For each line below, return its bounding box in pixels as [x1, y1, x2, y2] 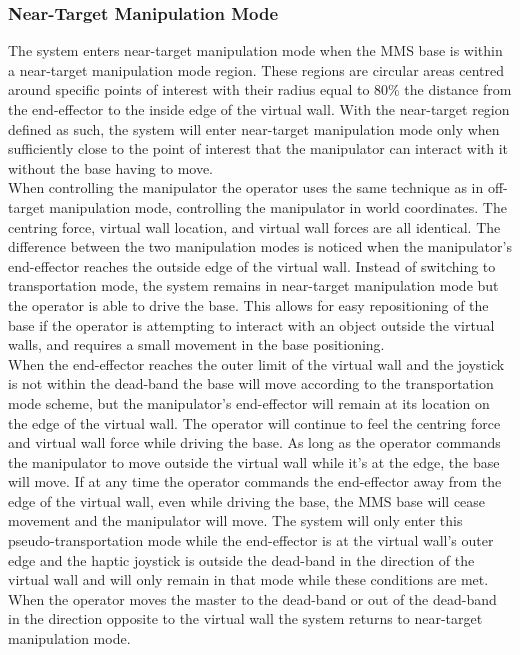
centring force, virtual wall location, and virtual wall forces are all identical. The [8, 216, 501, 237]
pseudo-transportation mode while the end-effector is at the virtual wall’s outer [8, 530, 494, 551]
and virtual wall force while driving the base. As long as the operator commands [8, 432, 501, 453]
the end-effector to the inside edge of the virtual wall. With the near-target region [8, 99, 510, 119]
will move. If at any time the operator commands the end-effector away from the [8, 471, 502, 492]
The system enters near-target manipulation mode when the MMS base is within [8, 40, 503, 61]
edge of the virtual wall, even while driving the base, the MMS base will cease [8, 490, 486, 511]
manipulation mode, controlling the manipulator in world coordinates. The [49, 196, 507, 217]
